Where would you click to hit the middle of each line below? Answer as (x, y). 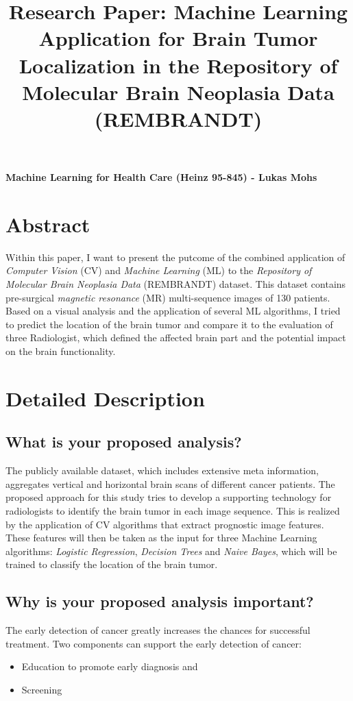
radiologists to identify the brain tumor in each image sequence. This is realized (173, 510)
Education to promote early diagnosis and (110, 666)
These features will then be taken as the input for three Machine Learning (161, 538)
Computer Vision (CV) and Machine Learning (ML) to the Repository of (159, 270)
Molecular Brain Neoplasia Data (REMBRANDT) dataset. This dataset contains (176, 284)
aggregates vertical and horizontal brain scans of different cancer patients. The (170, 483)
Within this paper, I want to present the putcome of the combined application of (175, 257)
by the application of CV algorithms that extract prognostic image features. (165, 524)
